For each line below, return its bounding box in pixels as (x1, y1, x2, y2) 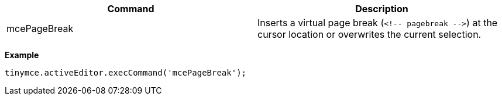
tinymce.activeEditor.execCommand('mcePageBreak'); (5, 68, 247, 77)
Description (355, 3, 408, 15)
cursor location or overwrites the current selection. (257, 28, 482, 40)
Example (5, 50, 39, 60)
